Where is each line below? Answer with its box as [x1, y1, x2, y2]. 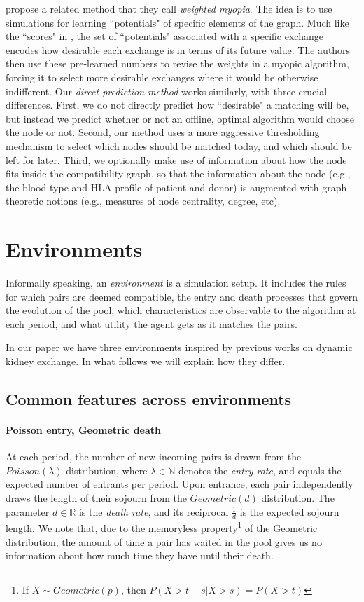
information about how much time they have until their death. [6, 548, 274, 563]
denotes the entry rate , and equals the [178, 463, 342, 477]
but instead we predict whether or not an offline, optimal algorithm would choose [6, 111, 355, 125]
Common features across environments [6, 388, 292, 409]
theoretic [6, 193, 43, 208]
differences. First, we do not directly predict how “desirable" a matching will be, [6, 97, 349, 112]
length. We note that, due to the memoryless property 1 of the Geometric [6, 519, 318, 535]
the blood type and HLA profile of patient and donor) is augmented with [6, 179, 319, 194]
